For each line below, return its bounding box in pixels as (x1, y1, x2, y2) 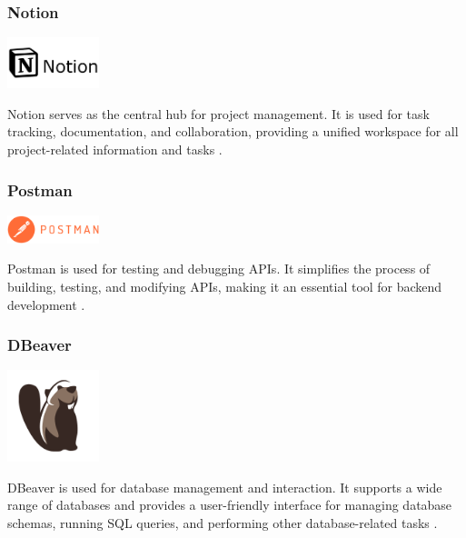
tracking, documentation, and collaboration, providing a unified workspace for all (7, 122, 459, 141)
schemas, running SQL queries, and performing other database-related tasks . (7, 513, 438, 533)
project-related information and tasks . (7, 139, 223, 158)
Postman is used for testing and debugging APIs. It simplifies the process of (7, 259, 431, 278)
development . (7, 294, 85, 314)
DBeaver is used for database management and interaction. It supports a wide (7, 477, 442, 496)
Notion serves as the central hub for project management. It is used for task (7, 104, 430, 123)
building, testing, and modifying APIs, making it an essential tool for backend (7, 277, 442, 296)
